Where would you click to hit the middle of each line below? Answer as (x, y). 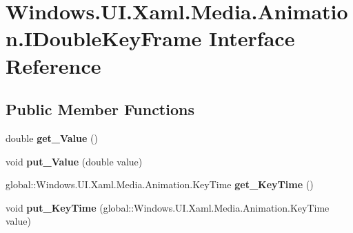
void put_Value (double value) (74, 161)
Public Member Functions (100, 109)
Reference (53, 65)
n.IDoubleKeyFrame (104, 38)
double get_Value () (52, 138)
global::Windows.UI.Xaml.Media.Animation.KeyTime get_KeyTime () (160, 184)
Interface (252, 38)
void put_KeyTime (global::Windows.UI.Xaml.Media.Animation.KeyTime (168, 207)
